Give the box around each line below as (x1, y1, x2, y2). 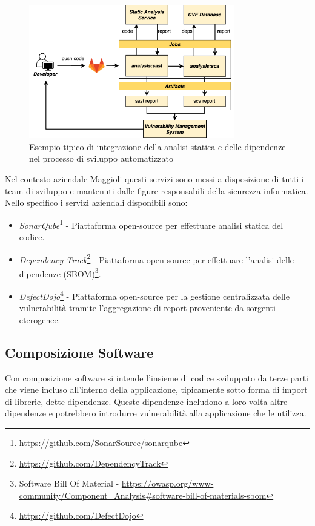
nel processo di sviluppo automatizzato (29, 152, 173, 165)
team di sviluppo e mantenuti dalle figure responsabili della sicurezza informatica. (5, 184, 308, 197)
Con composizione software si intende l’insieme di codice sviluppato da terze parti (5, 371, 308, 384)
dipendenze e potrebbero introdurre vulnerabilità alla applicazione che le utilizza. (5, 407, 307, 419)
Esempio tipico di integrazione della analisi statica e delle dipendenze (29, 140, 286, 153)
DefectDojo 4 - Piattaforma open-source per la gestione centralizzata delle (19, 288, 290, 302)
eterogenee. (19, 313, 61, 326)
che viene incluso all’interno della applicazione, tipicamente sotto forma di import (5, 383, 308, 396)
